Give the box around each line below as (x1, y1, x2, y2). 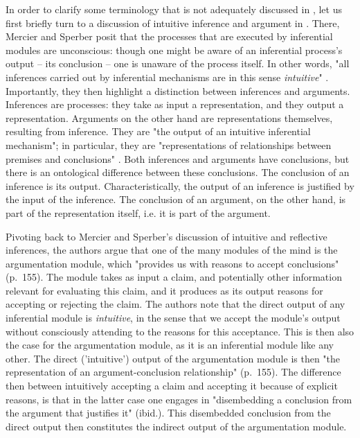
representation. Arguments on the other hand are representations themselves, (6, 110, 333, 125)
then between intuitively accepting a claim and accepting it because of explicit (6, 378, 338, 393)
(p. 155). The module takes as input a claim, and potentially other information (6, 270, 342, 284)
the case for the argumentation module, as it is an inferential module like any (6, 338, 334, 352)
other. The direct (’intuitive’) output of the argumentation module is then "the (6, 351, 341, 365)
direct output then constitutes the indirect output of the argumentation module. (6, 419, 347, 433)
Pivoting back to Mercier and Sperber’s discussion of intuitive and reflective (6, 229, 327, 243)
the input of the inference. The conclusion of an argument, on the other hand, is (6, 192, 346, 207)
